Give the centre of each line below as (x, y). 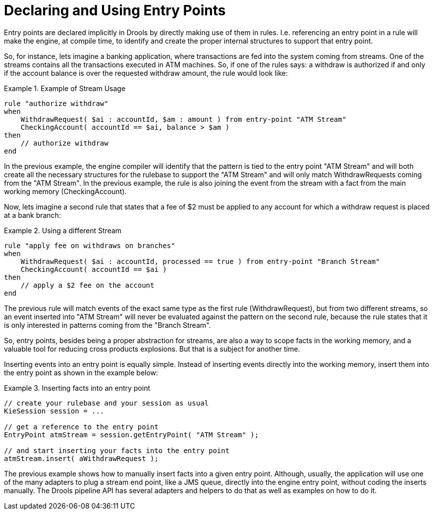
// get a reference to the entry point (81, 427)
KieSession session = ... (54, 411)
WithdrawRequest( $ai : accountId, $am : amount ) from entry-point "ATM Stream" (184, 119)
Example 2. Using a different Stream (63, 230)
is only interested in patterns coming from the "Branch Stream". (108, 325)
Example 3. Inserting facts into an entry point (77, 388)
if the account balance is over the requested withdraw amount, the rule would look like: (146, 73)
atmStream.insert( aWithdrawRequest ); (81, 458)
